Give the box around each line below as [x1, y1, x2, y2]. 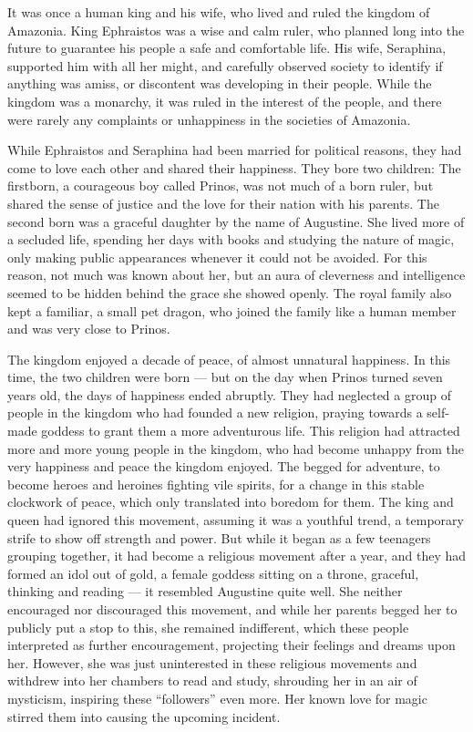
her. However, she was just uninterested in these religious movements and [7, 653, 417, 672]
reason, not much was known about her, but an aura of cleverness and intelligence [7, 265, 466, 284]
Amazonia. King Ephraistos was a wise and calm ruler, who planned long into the [7, 20, 465, 39]
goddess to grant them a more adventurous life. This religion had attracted [41, 421, 460, 440]
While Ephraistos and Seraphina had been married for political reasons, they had [7, 140, 462, 160]
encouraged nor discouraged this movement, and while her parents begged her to [7, 600, 458, 618]
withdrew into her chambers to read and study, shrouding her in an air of [7, 671, 417, 690]
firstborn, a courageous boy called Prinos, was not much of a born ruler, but [7, 176, 434, 195]
